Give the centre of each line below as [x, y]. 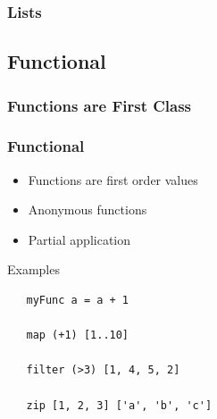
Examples [33, 269]
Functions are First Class [100, 105]
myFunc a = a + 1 [78, 301]
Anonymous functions [88, 209]
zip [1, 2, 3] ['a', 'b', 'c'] [119, 405]
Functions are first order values [113, 179]
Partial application [79, 239]
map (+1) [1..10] [78, 335]
